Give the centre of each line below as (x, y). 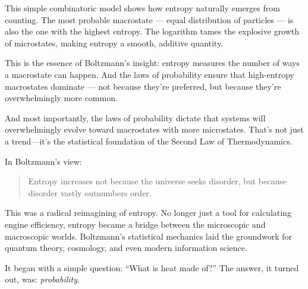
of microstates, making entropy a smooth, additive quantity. (114, 43)
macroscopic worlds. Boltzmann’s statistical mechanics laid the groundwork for (149, 236)
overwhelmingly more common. (61, 98)
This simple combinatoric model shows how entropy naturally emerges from (142, 8)
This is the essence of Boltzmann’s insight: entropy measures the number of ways (152, 63)
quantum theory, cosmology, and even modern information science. (126, 248)
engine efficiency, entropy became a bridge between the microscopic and (135, 224)
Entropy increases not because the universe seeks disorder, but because (157, 181)
